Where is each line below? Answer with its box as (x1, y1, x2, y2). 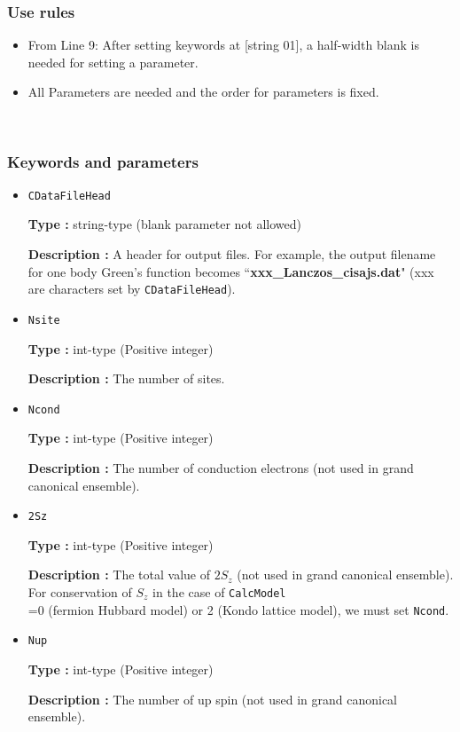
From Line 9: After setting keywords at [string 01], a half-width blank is (27, 35, 419, 54)
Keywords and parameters (7, 150, 199, 172)
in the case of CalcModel (152, 583, 286, 602)
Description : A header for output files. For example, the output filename (27, 245, 436, 264)
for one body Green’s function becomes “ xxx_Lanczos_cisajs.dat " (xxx (27, 262, 434, 280)
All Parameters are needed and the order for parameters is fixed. (27, 83, 379, 101)
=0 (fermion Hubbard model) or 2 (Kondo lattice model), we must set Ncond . (27, 600, 449, 618)
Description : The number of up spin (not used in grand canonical (27, 689, 398, 708)
